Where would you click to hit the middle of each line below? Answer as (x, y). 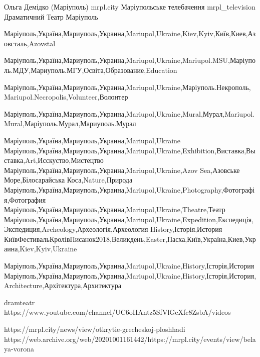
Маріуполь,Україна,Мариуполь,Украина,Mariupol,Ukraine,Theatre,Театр (115, 209)
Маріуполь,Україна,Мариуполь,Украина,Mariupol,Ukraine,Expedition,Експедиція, (129, 219)
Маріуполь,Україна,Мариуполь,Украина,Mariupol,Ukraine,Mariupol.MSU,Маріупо (130, 60)
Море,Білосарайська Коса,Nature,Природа (68, 180)
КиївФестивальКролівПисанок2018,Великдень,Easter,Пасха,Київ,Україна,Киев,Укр (130, 239)
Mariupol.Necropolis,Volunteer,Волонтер (66, 97)
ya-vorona (19, 349)
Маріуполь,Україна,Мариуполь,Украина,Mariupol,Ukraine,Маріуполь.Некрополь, (127, 87)
